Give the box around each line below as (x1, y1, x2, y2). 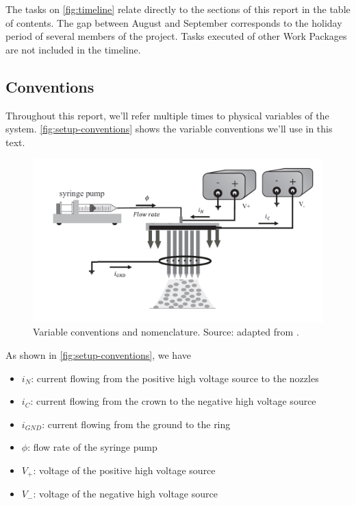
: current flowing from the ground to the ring (42, 416, 231, 431)
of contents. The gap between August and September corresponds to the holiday (5, 15, 342, 30)
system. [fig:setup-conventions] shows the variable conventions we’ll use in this (5, 121, 333, 136)
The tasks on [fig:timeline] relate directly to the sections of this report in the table (5, 2, 351, 16)
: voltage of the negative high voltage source (33, 486, 218, 501)
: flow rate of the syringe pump (27, 440, 157, 454)
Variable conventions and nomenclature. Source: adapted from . (33, 325, 299, 339)
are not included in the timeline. (5, 42, 141, 56)
